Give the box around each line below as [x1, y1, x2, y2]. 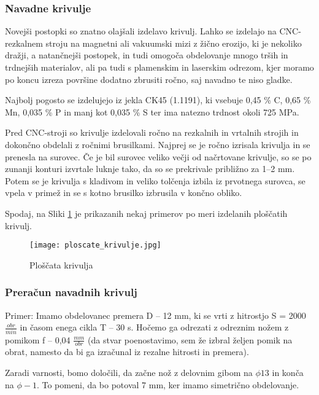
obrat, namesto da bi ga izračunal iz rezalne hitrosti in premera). [5, 345, 249, 358]
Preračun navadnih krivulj [5, 284, 137, 300]
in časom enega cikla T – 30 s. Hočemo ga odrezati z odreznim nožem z [20, 321, 289, 334]
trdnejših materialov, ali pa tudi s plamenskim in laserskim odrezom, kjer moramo [5, 61, 314, 73]
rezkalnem [5, 36, 43, 49]
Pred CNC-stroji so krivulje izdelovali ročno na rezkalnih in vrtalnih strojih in [5, 126, 299, 139]
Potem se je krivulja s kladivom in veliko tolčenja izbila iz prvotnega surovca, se [5, 174, 306, 187]
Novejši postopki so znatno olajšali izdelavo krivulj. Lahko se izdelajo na [5, 25, 277, 37]
